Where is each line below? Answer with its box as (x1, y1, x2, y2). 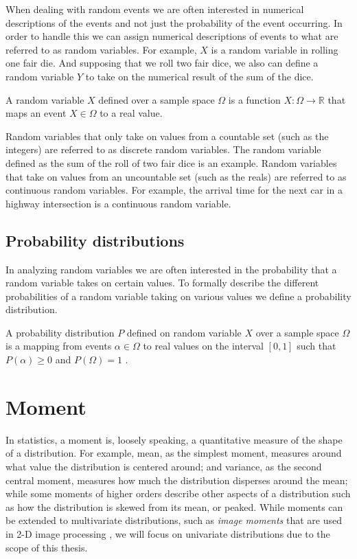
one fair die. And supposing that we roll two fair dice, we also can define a (5, 56, 319, 70)
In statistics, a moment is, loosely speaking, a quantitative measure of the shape (5, 432, 343, 446)
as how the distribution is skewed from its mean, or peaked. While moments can (5, 499, 343, 514)
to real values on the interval (143, 339, 264, 353)
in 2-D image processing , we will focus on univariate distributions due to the (5, 526, 330, 540)
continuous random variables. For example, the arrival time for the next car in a (5, 183, 343, 197)
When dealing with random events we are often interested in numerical (5, 2, 304, 16)
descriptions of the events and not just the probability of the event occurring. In (5, 15, 343, 30)
